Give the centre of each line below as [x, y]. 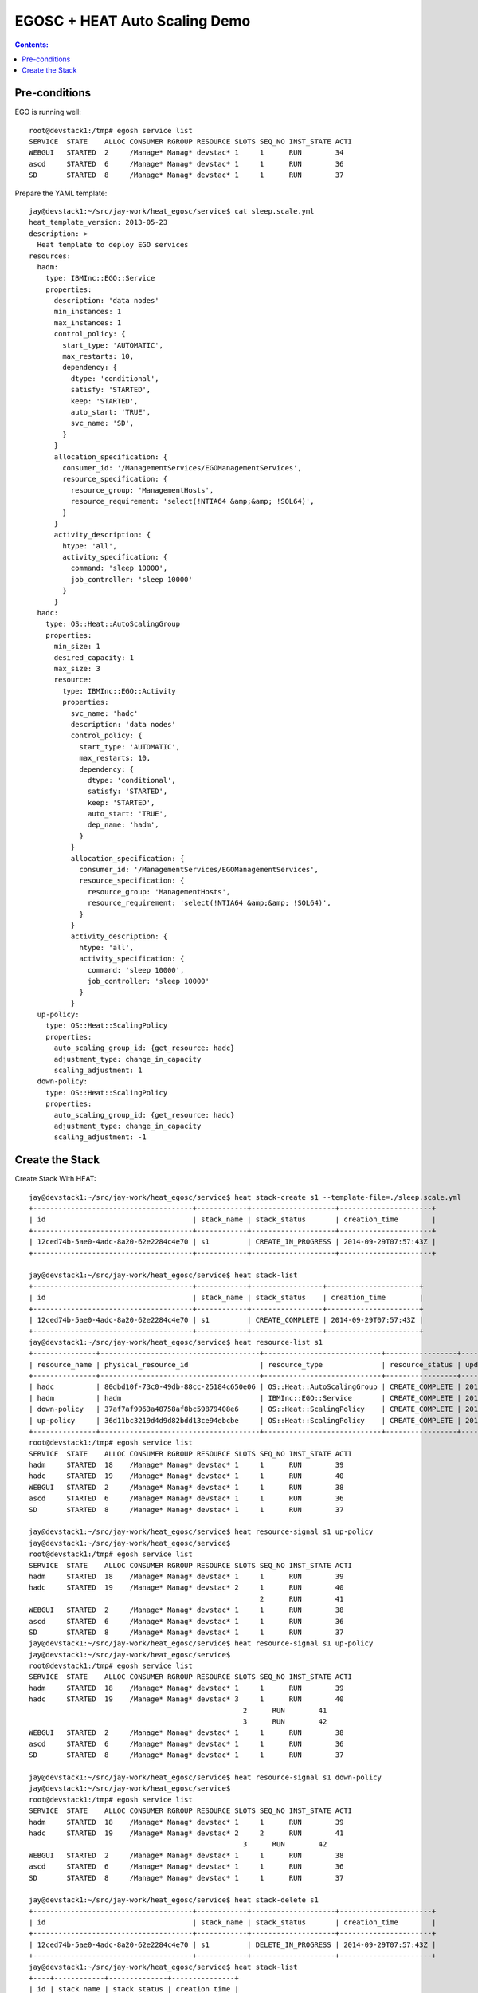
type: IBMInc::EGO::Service [100, 278]
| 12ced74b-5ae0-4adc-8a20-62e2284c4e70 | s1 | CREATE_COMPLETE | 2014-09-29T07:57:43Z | [226, 1320]
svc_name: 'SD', [102, 423]
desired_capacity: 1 [94, 657]
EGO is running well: [48, 112]
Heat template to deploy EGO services [113, 245]
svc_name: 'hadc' [104, 713]
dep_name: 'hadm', [123, 825]
